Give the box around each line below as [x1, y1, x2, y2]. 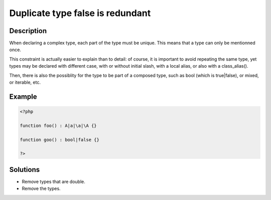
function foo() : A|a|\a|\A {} [20, 123, 97, 128]
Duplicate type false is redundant [9, 8, 151, 19]
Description [9, 27, 47, 35]
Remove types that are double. [22, 178, 85, 184]
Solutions [9, 165, 40, 174]
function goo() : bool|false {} [20, 137, 100, 142]
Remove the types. [22, 185, 61, 191]
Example [9, 92, 37, 101]
